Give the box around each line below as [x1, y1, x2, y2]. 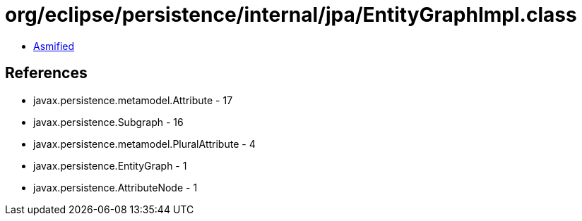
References [5, 64, 88, 82]
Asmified [33, 39, 75, 52]
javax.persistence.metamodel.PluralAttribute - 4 [33, 137, 256, 150]
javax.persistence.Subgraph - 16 [33, 115, 184, 128]
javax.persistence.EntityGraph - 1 [33, 159, 187, 172]
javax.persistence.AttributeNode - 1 [33, 181, 198, 194]
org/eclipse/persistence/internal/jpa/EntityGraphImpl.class [5, 3, 577, 27]
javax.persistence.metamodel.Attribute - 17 [33, 94, 233, 106]
